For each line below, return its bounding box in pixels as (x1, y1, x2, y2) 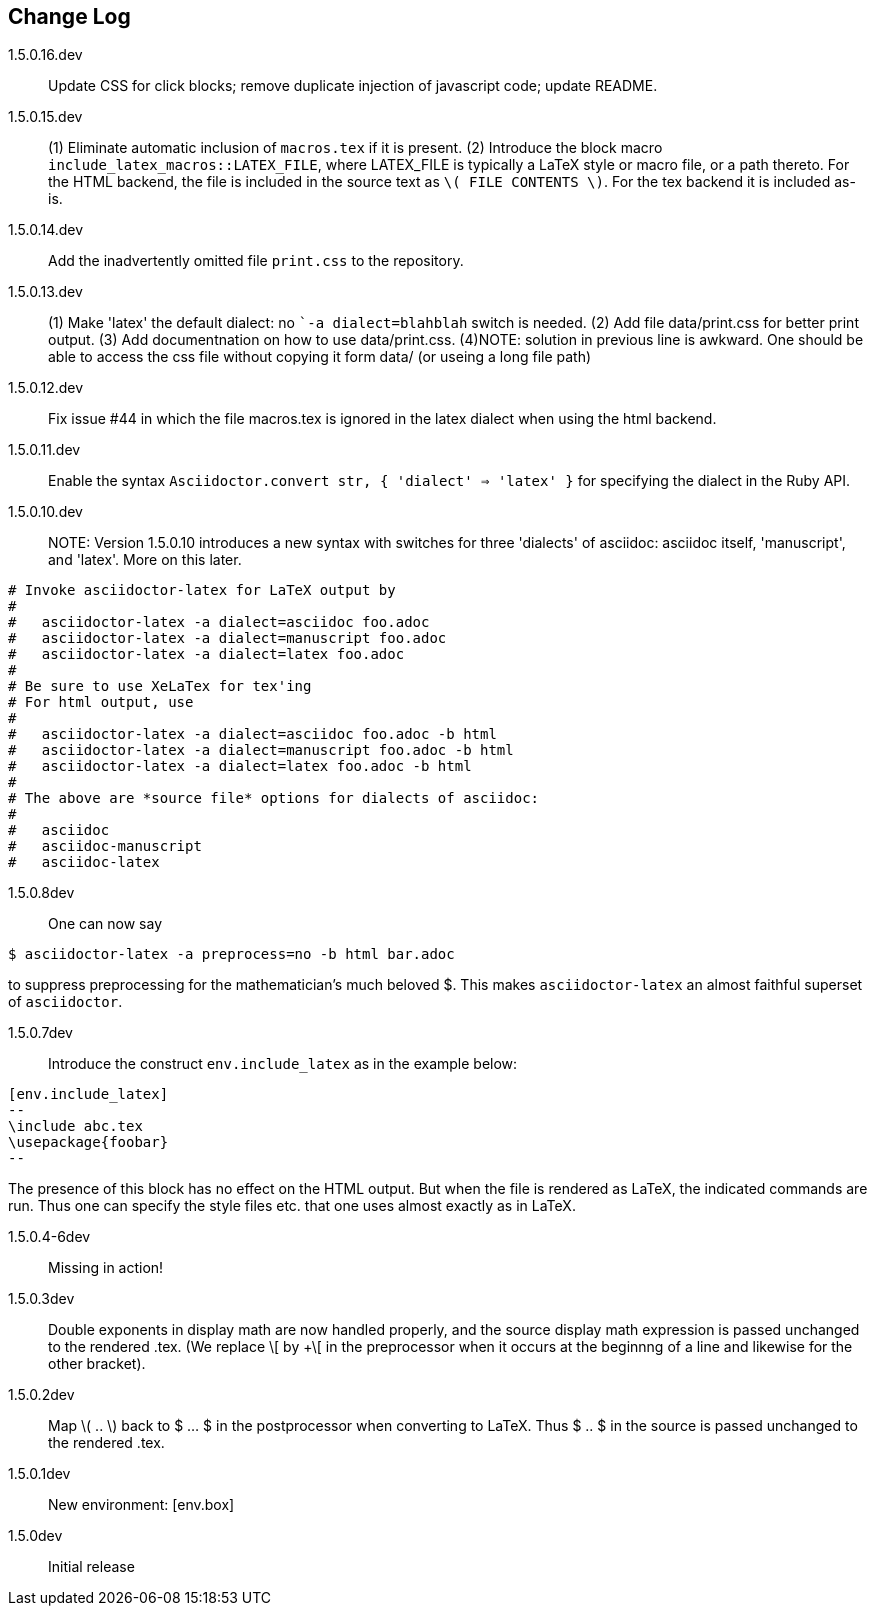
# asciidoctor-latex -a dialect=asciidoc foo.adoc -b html (8, 726, 497, 743)
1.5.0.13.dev (8, 283, 83, 301)
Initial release (48, 1558, 135, 1576)
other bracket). (48, 1355, 146, 1373)
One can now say (48, 915, 163, 933)
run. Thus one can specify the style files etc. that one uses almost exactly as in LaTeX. (8, 1197, 576, 1215)
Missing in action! (48, 1259, 164, 1277)
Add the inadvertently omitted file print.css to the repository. (48, 252, 464, 270)
